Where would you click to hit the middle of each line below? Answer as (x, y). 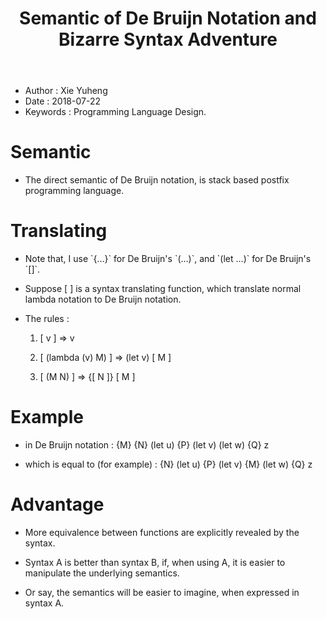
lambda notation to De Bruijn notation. (103, 299)
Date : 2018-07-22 (62, 101)
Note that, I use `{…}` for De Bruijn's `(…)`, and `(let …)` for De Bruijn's (168, 259)
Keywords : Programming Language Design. (115, 112)
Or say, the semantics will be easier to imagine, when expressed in (162, 592)
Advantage (57, 504)
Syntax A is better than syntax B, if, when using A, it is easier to (155, 562)
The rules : (47, 319)
